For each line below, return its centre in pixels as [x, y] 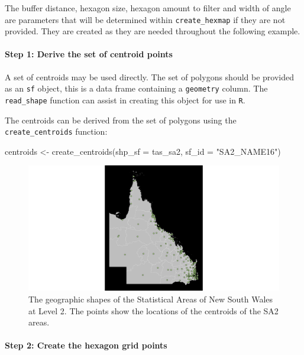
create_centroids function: [56, 131]
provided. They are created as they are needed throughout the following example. [153, 31]
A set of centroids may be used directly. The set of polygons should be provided [150, 76]
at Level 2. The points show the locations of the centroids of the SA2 [153, 310]
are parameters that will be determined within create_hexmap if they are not [145, 19]
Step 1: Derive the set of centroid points [89, 54]
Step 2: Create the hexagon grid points [86, 345]
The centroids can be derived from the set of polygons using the [121, 120]
